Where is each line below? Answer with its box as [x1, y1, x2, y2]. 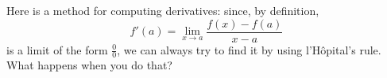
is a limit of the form [6, 41, 108, 58]
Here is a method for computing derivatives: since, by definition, [6, 2, 319, 18]
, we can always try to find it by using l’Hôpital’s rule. [117, 41, 381, 58]
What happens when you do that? [6, 57, 172, 73]
